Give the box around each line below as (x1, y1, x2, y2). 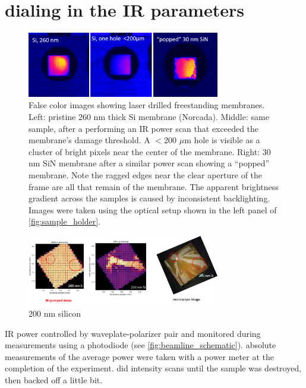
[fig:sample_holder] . (29, 215, 101, 228)
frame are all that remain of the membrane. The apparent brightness (29, 180, 279, 193)
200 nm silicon (29, 307, 81, 320)
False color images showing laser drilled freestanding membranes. (29, 99, 265, 111)
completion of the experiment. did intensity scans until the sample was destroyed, (5, 362, 302, 374)
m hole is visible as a (184, 134, 260, 146)
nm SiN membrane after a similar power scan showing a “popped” (29, 157, 270, 169)
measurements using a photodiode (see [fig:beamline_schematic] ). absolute (5, 339, 276, 351)
